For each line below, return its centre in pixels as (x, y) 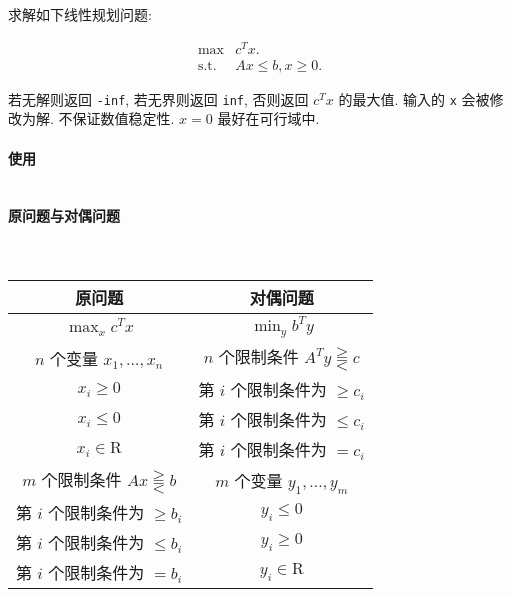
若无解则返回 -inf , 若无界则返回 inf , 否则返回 (158, 98)
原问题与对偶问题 (64, 215)
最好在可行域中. (268, 118)
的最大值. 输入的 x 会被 (414, 98)
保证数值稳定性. (123, 118)
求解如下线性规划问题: (80, 14)
